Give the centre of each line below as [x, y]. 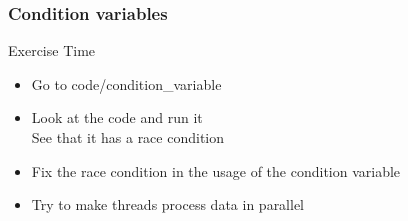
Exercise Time [52, 50]
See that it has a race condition [128, 137]
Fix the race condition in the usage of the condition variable [216, 170]
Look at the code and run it [117, 117]
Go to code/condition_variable [126, 83]
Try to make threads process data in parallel [168, 204]
